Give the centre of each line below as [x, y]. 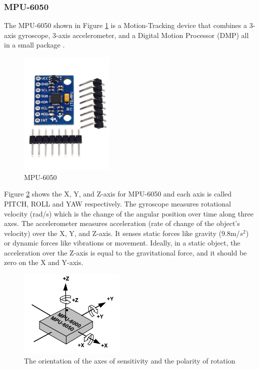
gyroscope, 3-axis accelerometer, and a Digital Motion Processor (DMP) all [133, 35]
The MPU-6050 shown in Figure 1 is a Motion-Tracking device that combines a [126, 25]
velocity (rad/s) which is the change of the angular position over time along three [129, 213]
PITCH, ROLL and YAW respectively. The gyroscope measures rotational [117, 203]
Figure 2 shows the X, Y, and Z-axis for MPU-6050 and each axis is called [118, 194]
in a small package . [34, 45]
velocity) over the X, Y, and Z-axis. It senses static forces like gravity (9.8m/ [122, 233]
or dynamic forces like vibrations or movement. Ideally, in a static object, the [122, 243]
